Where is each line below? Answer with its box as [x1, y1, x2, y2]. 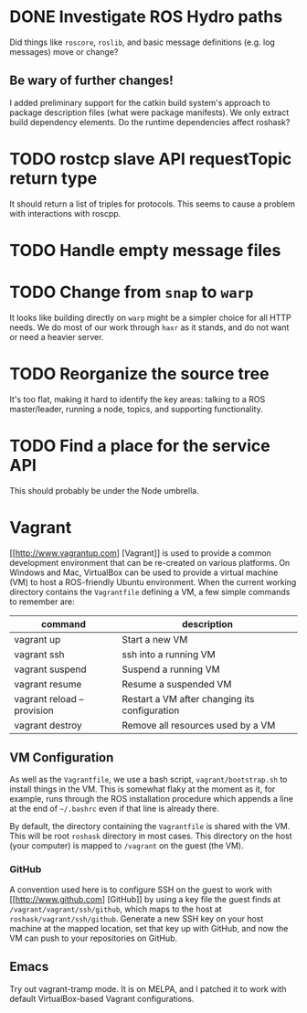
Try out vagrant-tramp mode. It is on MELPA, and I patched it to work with [9, 983, 287, 994]
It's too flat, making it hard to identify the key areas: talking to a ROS [9, 393, 266, 404]
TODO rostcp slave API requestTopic [9, 148, 292, 169]
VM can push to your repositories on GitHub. [9, 933, 178, 944]
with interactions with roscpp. [9, 208, 122, 219]
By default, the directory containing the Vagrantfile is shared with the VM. [9, 821, 291, 832]
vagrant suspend [14, 663, 87, 676]
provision [14, 704, 55, 717]
